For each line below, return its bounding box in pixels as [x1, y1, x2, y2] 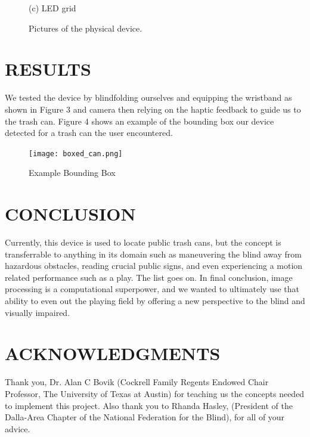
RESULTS [5, 57, 91, 81]
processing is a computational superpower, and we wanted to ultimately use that [5, 283, 299, 295]
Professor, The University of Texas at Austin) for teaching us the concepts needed [5, 387, 305, 399]
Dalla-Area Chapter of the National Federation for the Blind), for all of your [5, 411, 285, 423]
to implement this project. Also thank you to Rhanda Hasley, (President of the [5, 399, 293, 411]
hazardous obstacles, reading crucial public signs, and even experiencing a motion [5, 259, 303, 272]
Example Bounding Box [29, 166, 116, 179]
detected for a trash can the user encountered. [5, 126, 173, 139]
